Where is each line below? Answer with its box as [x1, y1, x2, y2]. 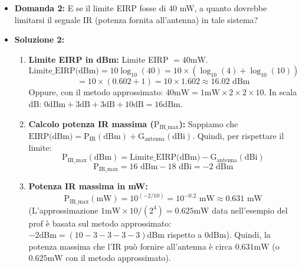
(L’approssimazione [28, 204, 99, 216]
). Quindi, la [226, 228, 271, 241]
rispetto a [167, 228, 202, 241]
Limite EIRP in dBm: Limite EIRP [28, 53, 169, 65]
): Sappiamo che [179, 117, 238, 130]
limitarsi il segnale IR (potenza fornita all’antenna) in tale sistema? [14, 13, 258, 25]
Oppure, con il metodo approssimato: [28, 86, 163, 98]
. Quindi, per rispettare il [192, 130, 284, 142]
